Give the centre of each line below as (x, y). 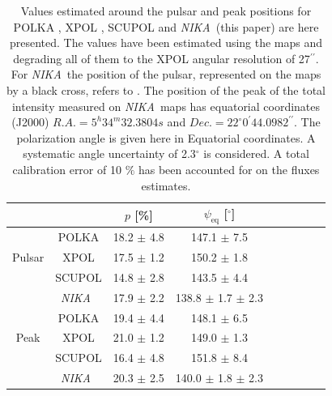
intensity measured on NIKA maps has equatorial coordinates (166, 106)
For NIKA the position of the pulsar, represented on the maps (166, 74)
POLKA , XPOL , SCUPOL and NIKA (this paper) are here (166, 26)
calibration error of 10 (67, 169)
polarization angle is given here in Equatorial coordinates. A (166, 137)
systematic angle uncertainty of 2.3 (109, 153)
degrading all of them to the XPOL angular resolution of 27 (162, 58)
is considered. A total (256, 153)
